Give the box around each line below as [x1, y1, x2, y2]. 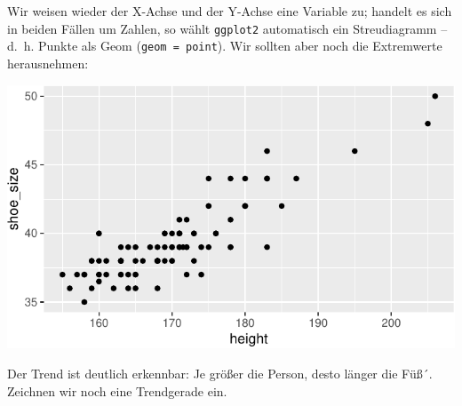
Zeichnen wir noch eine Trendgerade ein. [7, 381, 227, 400]
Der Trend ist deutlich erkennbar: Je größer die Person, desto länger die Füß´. [7, 363, 433, 382]
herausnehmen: [7, 53, 89, 72]
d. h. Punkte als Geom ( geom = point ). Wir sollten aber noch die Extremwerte [7, 36, 442, 55]
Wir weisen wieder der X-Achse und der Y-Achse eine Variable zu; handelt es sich [7, 2, 452, 20]
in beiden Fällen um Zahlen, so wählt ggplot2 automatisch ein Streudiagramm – [7, 19, 448, 37]
